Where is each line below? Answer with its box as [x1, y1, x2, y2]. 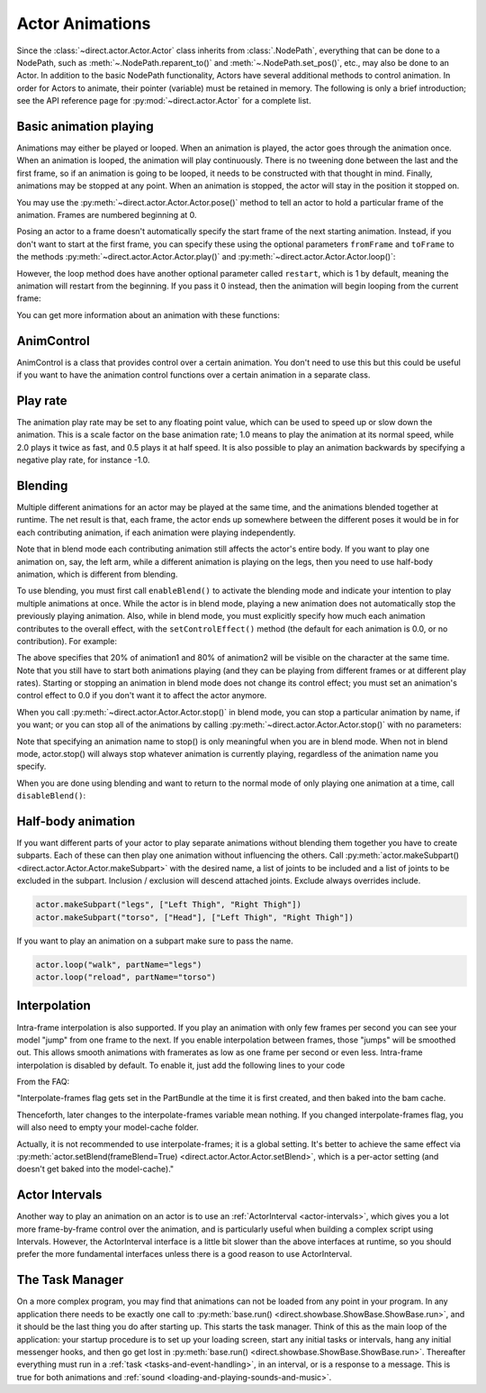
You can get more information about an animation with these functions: [16, 309, 281, 320]
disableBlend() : [16, 790, 86, 801]
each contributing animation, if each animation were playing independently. [16, 527, 296, 538]
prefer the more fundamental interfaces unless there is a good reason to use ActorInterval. [16, 1249, 353, 1260]
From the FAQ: [16, 1077, 70, 1088]
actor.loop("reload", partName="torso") [35, 972, 216, 982]
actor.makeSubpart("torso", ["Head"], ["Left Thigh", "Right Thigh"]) [35, 912, 355, 923]
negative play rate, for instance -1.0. [16, 455, 150, 466]
